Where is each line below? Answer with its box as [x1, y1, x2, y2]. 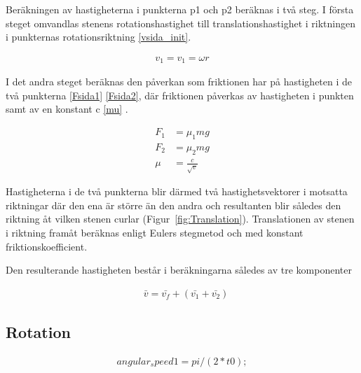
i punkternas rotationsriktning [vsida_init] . [6, 29, 191, 44]
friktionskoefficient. [6, 239, 88, 253]
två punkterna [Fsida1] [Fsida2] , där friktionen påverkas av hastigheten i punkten [6, 87, 354, 102]
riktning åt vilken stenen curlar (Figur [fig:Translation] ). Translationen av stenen [6, 211, 355, 226]
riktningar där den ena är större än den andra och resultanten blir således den [6, 197, 341, 212]
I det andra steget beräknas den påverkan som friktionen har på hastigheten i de [6, 74, 353, 89]
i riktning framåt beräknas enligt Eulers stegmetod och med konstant [6, 225, 304, 239]
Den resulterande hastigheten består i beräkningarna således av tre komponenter [6, 262, 352, 277]
